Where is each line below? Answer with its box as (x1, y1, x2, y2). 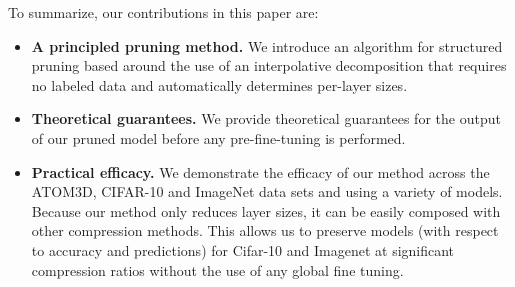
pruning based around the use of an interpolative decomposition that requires (31, 55, 507, 76)
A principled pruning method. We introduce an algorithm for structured (31, 35, 503, 56)
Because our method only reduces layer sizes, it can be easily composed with (31, 200, 501, 221)
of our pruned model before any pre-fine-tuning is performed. (31, 127, 406, 148)
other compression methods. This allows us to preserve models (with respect (31, 220, 499, 241)
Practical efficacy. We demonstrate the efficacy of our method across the (31, 161, 490, 182)
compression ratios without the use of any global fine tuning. (31, 259, 404, 280)
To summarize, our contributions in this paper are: (8, 2, 319, 22)
